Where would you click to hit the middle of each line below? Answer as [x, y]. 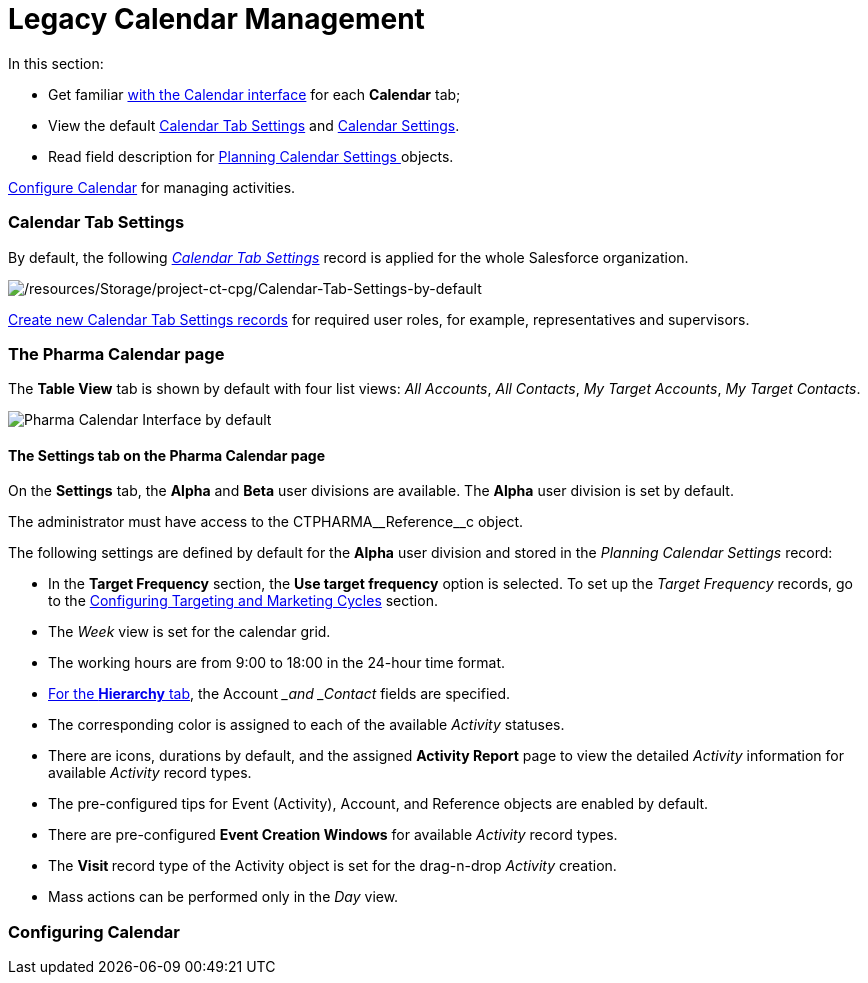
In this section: [56, 63]
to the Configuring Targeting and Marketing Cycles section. [243, 601]
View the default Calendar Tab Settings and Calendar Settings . [254, 125]
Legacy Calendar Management [216, 19]
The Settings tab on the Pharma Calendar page [166, 455]
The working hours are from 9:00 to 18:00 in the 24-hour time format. [277, 663]
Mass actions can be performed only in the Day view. [223, 897]
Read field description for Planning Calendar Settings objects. [251, 156]
